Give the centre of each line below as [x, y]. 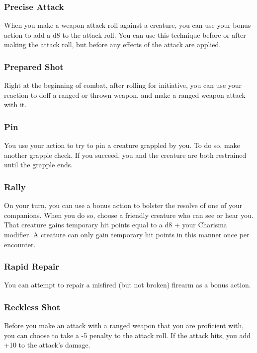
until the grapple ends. [39, 165]
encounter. [20, 244]
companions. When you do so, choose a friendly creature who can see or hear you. [129, 215]
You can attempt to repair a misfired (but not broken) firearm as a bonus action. [128, 285]
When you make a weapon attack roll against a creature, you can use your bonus [128, 25]
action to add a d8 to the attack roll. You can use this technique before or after [125, 35]
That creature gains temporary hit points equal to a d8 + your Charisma [116, 225]
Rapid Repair [32, 266]
